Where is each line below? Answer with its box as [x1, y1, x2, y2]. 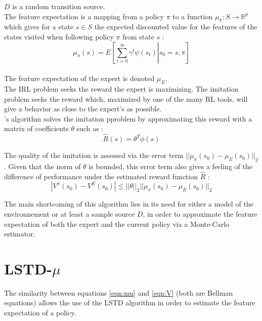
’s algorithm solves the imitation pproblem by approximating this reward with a [4, 113, 252, 124]
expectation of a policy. [4, 307, 76, 318]
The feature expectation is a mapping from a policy [4, 11, 164, 21]
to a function [172, 11, 213, 21]
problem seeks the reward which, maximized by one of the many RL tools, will [4, 93, 248, 104]
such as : [76, 123, 104, 134]
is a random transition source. [12, 1, 105, 11]
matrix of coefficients [4, 123, 69, 134]
